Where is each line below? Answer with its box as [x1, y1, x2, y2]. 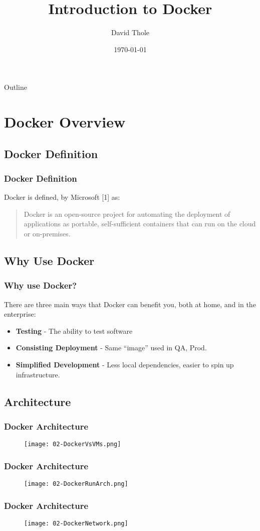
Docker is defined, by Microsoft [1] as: [4, 192, 120, 202]
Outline [4, 82, 27, 92]
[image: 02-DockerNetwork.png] [24, 519, 128, 527]
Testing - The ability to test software [16, 325, 133, 336]
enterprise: [4, 309, 36, 319]
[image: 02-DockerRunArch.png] [24, 480, 128, 488]
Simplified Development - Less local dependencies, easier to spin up [16, 359, 234, 370]
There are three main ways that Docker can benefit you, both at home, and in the [4, 299, 256, 309]
